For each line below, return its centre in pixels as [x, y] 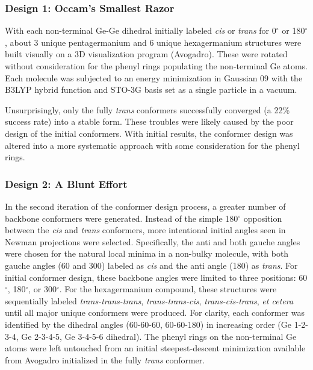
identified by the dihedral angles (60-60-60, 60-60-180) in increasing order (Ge [148, 324]
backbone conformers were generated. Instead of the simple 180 [122, 218]
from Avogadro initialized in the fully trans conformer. [105, 359]
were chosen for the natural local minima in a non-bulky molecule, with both [147, 253]
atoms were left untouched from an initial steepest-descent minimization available [155, 348]
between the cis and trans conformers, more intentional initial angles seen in [145, 230]
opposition [263, 218]
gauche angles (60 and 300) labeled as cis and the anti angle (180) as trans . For [151, 265]
